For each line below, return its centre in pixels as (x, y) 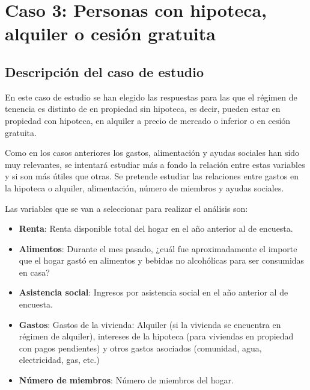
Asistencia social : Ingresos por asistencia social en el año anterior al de (153, 292)
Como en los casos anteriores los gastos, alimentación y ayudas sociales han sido (152, 153)
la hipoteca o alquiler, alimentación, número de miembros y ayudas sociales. (144, 187)
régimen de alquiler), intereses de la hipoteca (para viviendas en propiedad (156, 336)
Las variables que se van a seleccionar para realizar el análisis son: (126, 208)
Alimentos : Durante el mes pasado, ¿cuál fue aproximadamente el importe (158, 248)
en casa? (34, 272)
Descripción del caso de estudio (105, 71)
